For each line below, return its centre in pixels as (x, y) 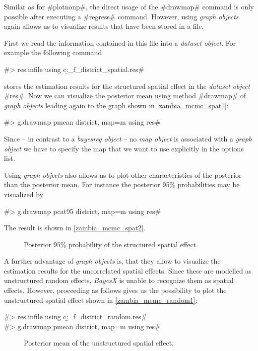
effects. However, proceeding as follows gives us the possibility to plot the (115, 290)
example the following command (53, 52)
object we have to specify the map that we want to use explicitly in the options (124, 148)
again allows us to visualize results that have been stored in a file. (104, 26)
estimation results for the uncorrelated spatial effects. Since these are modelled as (128, 270)
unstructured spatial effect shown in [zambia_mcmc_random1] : (101, 300)
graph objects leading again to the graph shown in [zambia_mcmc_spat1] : (116, 105)
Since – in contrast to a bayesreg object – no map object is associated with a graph (128, 138)
